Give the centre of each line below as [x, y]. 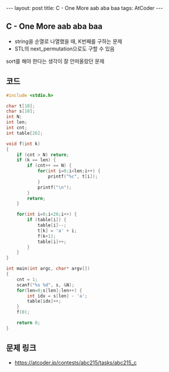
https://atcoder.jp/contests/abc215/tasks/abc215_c [76, 363]
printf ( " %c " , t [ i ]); [73, 177]
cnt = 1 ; [27, 279]
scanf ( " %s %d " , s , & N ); [46, 285]
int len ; [17, 122]
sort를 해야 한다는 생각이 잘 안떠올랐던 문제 [55, 61]
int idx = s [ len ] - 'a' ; [57, 296]
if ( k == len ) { [37, 160]
